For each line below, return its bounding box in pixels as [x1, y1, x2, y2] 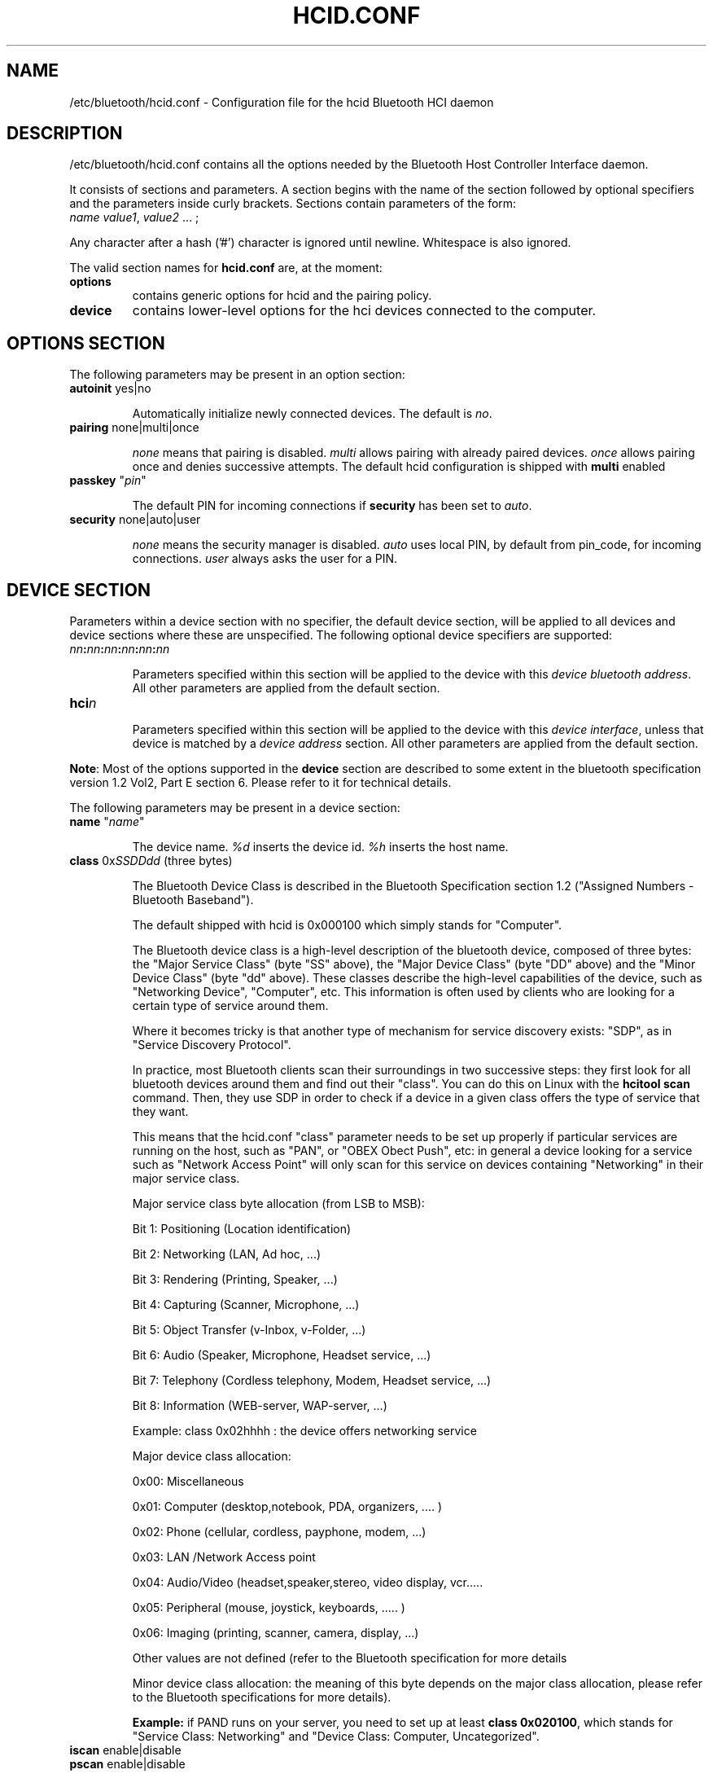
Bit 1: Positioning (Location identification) [132, 1222, 352, 1236]
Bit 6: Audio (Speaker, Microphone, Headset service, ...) [132, 1348, 431, 1363]
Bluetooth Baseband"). [132, 893, 254, 907]
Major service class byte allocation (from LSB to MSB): [132, 1197, 425, 1211]
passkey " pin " [69, 473, 147, 488]
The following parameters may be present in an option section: [69, 367, 405, 382]
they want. [132, 1104, 189, 1119]
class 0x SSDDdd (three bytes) [69, 854, 233, 868]
